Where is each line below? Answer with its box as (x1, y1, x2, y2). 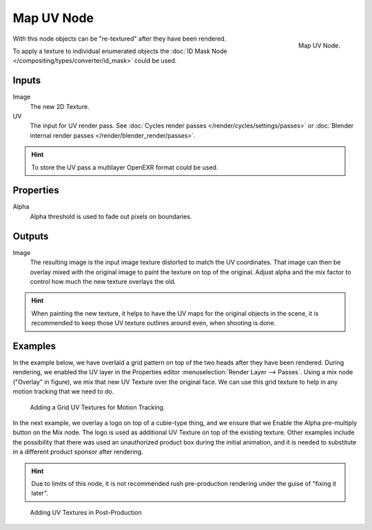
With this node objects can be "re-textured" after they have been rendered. (12, 34, 227, 43)
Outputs (12, 230, 49, 242)
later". (31, 489, 48, 498)
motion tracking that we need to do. (12, 387, 114, 396)
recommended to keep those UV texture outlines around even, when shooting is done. (31, 319, 276, 327)
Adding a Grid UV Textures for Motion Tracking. (30, 403, 165, 411)
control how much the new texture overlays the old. (30, 277, 176, 285)
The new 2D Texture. (30, 102, 90, 110)
